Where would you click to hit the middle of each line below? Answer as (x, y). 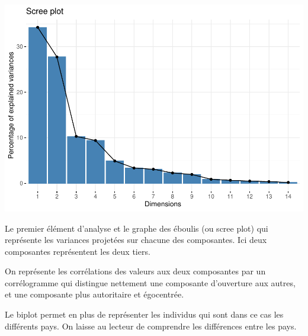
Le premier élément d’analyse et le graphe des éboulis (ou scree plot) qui (137, 228)
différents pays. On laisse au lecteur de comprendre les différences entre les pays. (151, 326)
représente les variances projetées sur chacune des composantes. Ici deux (136, 240)
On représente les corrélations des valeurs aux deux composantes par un (135, 271)
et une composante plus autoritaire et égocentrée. (94, 294)
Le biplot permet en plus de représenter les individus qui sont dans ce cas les (144, 314)
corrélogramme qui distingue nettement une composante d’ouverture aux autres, (150, 282)
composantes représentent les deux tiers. (78, 251)
